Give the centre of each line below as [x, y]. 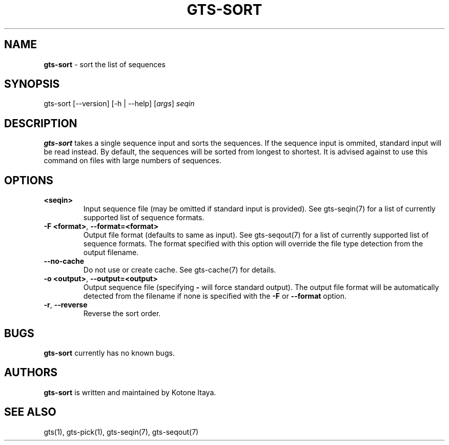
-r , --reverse [66, 305]
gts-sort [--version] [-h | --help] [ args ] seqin [119, 104]
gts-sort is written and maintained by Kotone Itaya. [130, 392]
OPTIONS [29, 180]
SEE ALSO [30, 412]
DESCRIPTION [41, 123]
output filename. [111, 253]
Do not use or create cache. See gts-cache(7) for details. [180, 270]
